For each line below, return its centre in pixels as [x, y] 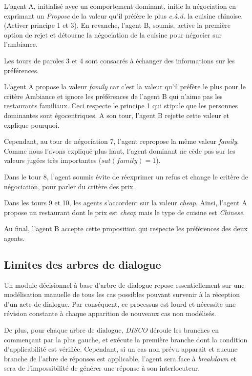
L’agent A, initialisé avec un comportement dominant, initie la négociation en [120, 6]
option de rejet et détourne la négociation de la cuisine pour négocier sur [113, 34]
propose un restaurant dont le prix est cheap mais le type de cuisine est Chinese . [125, 212]
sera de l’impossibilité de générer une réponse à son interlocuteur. [102, 368]
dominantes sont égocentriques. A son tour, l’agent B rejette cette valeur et [117, 115]
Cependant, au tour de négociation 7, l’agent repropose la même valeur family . [122, 141]
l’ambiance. [21, 44]
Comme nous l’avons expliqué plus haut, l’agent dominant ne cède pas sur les [120, 150]
